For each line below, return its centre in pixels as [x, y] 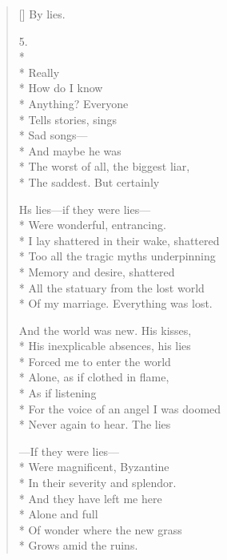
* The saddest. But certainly [89, 181]
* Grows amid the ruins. [78, 545]
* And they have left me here [90, 498]
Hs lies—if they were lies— [85, 209]
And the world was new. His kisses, [105, 330]
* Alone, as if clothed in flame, [94, 377]
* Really [39, 72]
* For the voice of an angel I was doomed [120, 408]
